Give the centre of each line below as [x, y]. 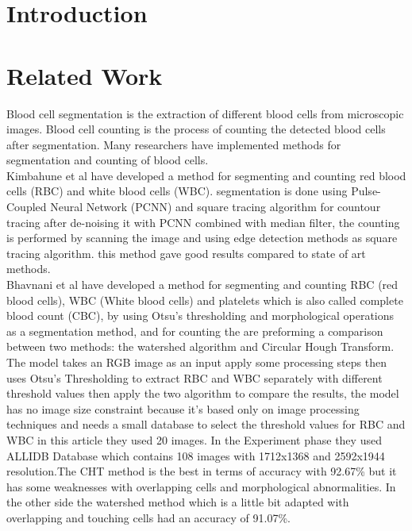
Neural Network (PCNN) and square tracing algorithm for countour [216, 207]
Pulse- [366, 191]
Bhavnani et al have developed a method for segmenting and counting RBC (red [202, 285]
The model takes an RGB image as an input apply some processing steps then [196, 362]
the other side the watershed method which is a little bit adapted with [178, 502]
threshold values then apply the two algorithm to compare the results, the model [203, 393]
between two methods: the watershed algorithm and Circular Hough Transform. [200, 346]
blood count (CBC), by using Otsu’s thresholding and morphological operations [200, 316]
